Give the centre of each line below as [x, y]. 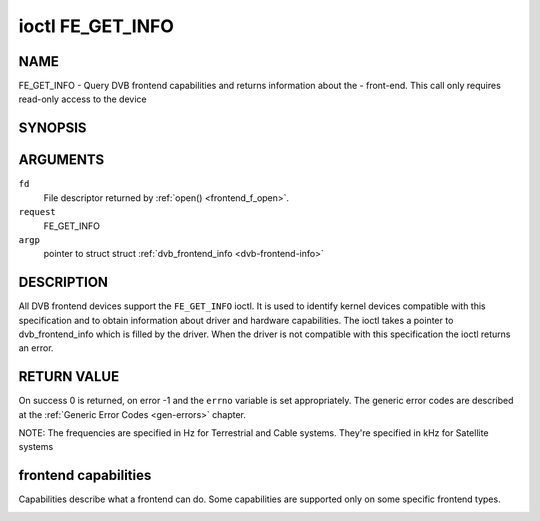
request [37, 212]
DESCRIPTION [63, 282]
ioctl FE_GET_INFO [96, 26]
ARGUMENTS [61, 160]
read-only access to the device [82, 99]
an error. [36, 348]
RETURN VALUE [69, 376]
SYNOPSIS [52, 128]
